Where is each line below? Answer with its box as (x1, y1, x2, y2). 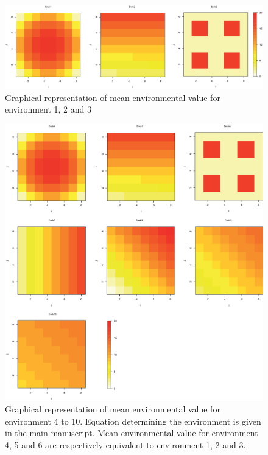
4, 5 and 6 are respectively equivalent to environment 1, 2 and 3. (5, 439, 246, 451)
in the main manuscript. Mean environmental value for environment (5, 426, 258, 439)
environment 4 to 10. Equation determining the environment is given (5, 414, 261, 427)
